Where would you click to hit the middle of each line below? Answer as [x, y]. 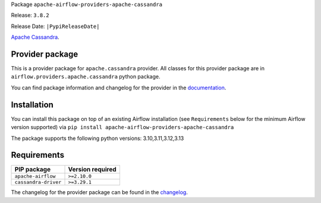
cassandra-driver [38, 182]
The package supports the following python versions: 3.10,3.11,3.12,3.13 [97, 138]
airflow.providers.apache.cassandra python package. [86, 77]
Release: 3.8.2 [30, 15]
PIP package [32, 170]
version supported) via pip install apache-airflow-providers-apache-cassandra [122, 127]
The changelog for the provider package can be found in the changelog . [100, 192]
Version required [92, 170]
